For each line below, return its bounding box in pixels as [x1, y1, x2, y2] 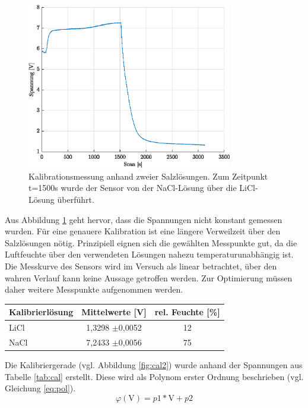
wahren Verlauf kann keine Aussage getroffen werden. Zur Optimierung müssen [5, 271, 293, 284]
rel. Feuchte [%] [154, 306, 220, 318]
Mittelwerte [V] [81, 306, 147, 318]
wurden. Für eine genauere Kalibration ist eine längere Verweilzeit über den [5, 225, 281, 237]
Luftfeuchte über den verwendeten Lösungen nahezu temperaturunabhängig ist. [5, 248, 294, 261]
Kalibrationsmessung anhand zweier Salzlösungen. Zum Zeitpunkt [28, 170, 268, 182]
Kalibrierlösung [9, 306, 74, 318]
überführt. [57, 193, 94, 205]
